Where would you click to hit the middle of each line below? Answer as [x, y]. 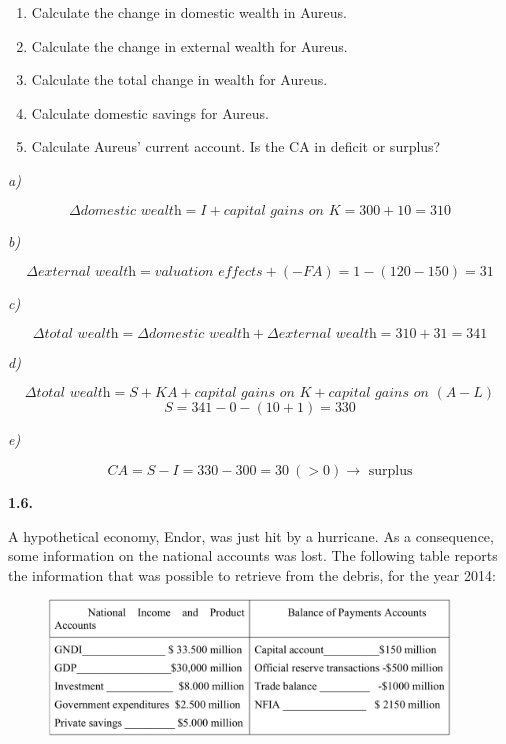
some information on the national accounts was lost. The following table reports [253, 555]
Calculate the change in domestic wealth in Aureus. [189, 12]
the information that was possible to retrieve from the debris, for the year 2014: [252, 574]
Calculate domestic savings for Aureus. [150, 112]
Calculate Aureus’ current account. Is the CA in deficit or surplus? [236, 146]
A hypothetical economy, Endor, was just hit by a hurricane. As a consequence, [251, 535]
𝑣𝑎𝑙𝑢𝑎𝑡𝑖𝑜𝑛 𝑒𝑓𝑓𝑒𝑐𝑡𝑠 [208, 272]
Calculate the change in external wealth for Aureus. [189, 45]
